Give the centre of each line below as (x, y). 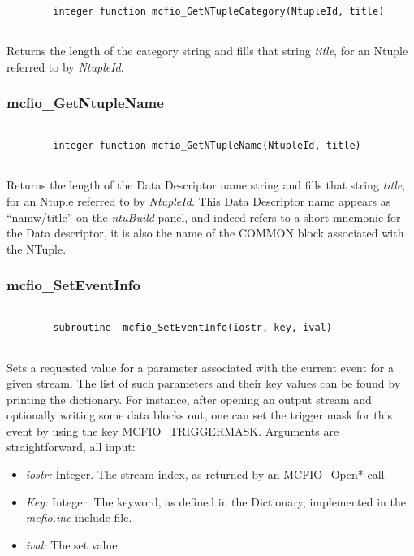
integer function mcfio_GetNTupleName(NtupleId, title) (207, 146)
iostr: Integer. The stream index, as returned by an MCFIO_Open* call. (207, 474)
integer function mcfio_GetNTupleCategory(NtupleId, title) (219, 11)
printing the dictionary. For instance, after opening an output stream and (189, 399)
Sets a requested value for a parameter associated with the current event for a (200, 367)
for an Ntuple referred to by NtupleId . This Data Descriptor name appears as (199, 200)
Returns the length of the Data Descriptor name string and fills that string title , (206, 185)
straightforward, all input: (71, 447)
